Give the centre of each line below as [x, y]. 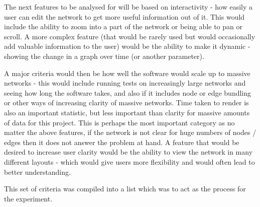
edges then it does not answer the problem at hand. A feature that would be [122, 142]
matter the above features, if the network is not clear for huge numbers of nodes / [130, 132]
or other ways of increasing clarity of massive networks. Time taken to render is [126, 102]
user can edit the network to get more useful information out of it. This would [124, 16]
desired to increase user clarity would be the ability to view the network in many [128, 152]
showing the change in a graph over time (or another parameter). [104, 56]
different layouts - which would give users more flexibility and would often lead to [129, 161]
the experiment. [28, 198]
